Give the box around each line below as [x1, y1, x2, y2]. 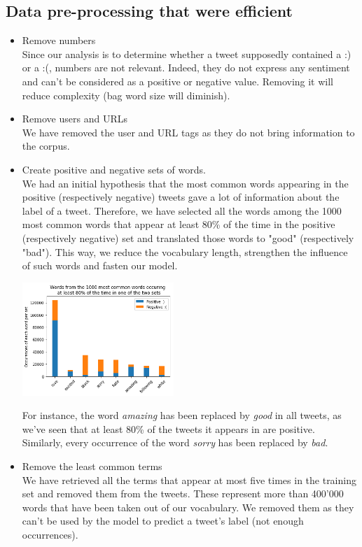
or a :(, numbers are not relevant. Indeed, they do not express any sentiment [22, 60, 350, 75]
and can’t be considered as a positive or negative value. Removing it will [22, 73, 334, 88]
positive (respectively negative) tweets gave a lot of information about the [22, 190, 340, 204]
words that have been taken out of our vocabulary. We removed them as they [22, 499, 354, 514]
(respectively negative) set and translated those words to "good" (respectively [22, 230, 354, 245]
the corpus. [22, 138, 70, 153]
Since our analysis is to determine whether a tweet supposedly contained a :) [22, 46, 351, 61]
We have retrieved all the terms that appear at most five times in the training [22, 472, 356, 487]
